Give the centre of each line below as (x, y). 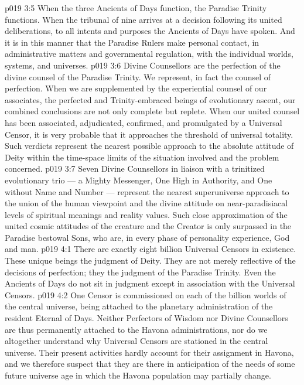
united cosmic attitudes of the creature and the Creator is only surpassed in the (148, 226)
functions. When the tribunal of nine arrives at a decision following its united (144, 19)
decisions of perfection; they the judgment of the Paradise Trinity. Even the (140, 272)
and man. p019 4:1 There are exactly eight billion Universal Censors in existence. (151, 249)
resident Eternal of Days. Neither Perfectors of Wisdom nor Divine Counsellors (146, 318)
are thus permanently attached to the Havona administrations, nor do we (136, 329)
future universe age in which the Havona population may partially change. (138, 375)
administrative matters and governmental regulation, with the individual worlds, (149, 54)
